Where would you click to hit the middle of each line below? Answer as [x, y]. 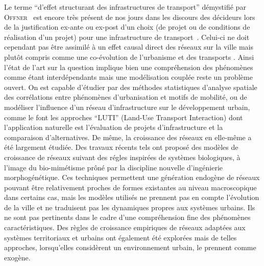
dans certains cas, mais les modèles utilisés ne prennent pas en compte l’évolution [132, 197]
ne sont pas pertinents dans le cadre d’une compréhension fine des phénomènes [127, 217]
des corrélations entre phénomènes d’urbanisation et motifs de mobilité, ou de [126, 97]
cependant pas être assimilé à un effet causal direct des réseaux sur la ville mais [129, 47]
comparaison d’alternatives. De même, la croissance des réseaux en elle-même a [128, 137]
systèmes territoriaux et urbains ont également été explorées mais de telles [121, 237]
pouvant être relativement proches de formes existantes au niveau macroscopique [130, 187]
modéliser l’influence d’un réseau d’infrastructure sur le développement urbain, [127, 107]
